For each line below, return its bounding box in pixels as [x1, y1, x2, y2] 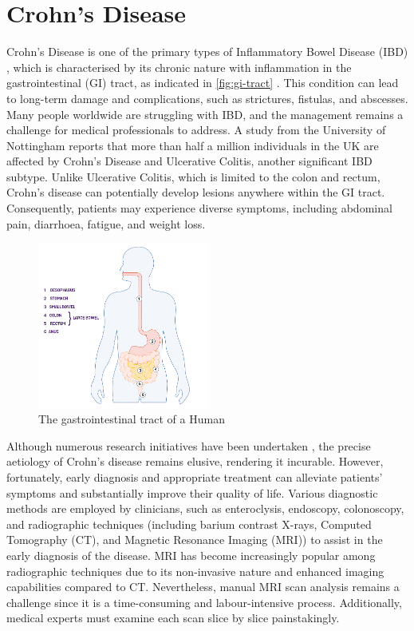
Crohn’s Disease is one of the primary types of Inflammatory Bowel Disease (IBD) [6, 43, 408, 60]
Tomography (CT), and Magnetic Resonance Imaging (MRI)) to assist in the [6, 531, 383, 548]
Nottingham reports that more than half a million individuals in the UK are [6, 137, 379, 153]
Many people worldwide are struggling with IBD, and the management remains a [6, 105, 404, 122]
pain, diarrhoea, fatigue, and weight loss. [6, 215, 206, 232]
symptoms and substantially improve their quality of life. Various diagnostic [6, 484, 378, 501]
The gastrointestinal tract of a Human [38, 411, 225, 427]
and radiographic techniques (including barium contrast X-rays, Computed [6, 515, 372, 532]
